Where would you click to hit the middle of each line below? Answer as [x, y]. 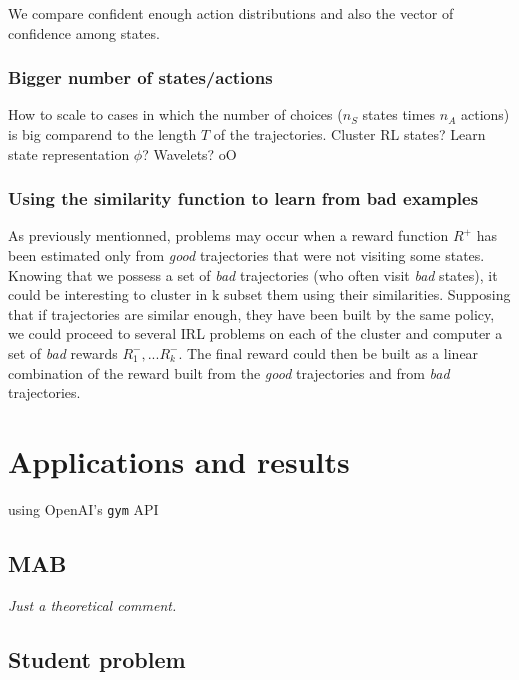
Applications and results [179, 460]
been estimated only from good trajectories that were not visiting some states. [246, 255]
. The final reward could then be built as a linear [328, 352]
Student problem [97, 658]
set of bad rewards [63, 352]
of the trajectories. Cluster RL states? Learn [349, 134]
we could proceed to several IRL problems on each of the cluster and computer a [255, 333]
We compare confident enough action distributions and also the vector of [231, 13]
